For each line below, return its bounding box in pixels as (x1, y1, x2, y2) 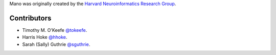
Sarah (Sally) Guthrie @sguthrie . (22, 41, 90, 47)
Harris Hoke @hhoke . (22, 34, 67, 40)
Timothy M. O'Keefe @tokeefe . (22, 27, 87, 33)
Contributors (9, 14, 52, 22)
